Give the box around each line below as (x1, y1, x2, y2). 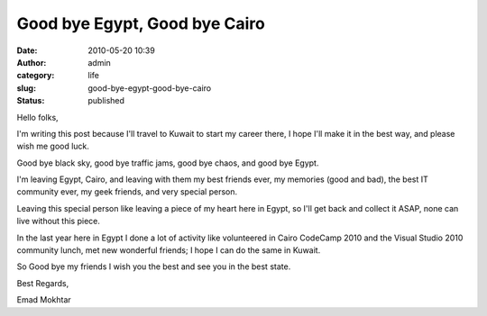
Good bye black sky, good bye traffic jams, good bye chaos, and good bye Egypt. (16, 158, 319, 168)
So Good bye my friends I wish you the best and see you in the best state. (16, 261, 291, 272)
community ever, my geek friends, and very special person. (16, 186, 238, 197)
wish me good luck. (16, 140, 90, 152)
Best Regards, (16, 277, 69, 288)
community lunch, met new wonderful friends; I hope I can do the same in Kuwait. (16, 245, 321, 256)
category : (16, 70, 55, 81)
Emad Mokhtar (16, 294, 71, 305)
